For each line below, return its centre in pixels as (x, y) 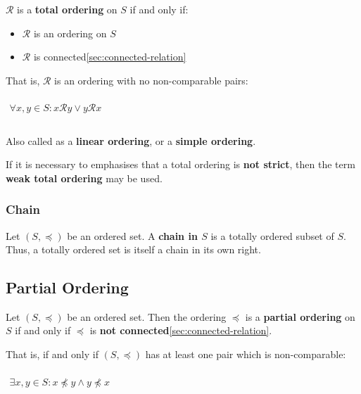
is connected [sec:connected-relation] (110, 57)
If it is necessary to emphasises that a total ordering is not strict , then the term (180, 164)
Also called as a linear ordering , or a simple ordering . (131, 140)
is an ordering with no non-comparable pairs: (151, 80)
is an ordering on (70, 33)
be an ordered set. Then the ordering (147, 316)
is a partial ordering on (300, 316)
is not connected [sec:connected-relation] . (181, 330)
